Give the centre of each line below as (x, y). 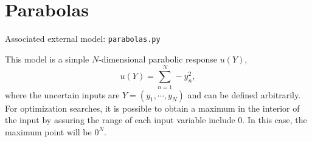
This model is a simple (47, 59)
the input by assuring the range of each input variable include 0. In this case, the (156, 120)
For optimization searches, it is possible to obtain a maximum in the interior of (152, 108)
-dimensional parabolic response (158, 59)
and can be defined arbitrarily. (244, 94)
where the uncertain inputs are (62, 94)
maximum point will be (48, 131)
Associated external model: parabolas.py (83, 39)
